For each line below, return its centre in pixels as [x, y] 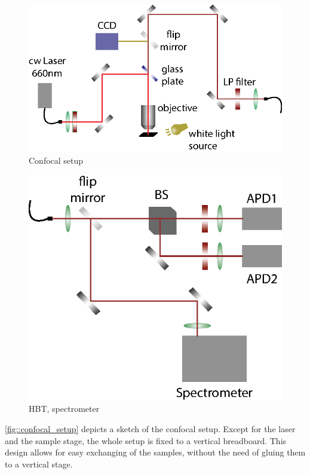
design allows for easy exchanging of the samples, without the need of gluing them [155, 452]
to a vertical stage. [39, 464]
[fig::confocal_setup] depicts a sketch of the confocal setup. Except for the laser [150, 428]
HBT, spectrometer [64, 409]
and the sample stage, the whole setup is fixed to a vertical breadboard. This [146, 440]
